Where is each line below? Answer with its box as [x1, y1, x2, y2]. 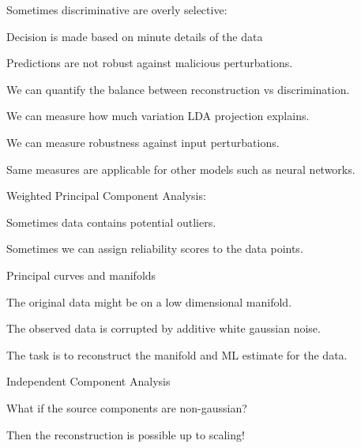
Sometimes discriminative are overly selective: [6, 2, 228, 17]
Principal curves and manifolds [6, 266, 156, 283]
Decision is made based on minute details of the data [6, 28, 263, 44]
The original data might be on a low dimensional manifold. [6, 293, 292, 310]
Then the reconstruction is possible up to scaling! [6, 426, 245, 442]
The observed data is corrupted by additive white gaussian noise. [6, 320, 321, 337]
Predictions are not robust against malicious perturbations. [6, 55, 293, 71]
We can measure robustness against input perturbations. [6, 134, 280, 150]
